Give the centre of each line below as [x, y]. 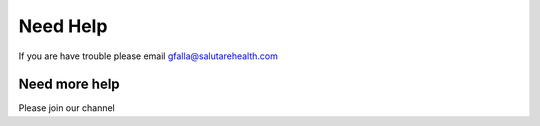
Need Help [63, 26]
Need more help [69, 84]
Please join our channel [66, 108]
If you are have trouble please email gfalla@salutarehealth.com [148, 56]
